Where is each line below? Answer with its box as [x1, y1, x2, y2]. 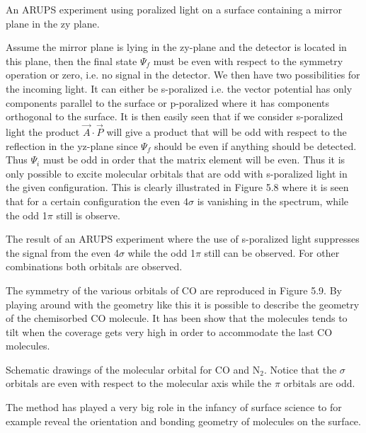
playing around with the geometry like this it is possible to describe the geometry [6, 296, 360, 311]
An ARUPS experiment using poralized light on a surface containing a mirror [6, 2, 342, 16]
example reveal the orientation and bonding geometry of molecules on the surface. [6, 413, 361, 428]
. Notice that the [263, 362, 337, 376]
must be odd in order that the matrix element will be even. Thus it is [42, 152, 345, 167]
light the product [6, 124, 80, 139]
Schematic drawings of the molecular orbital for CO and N [6, 362, 261, 376]
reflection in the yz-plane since [6, 138, 138, 153]
